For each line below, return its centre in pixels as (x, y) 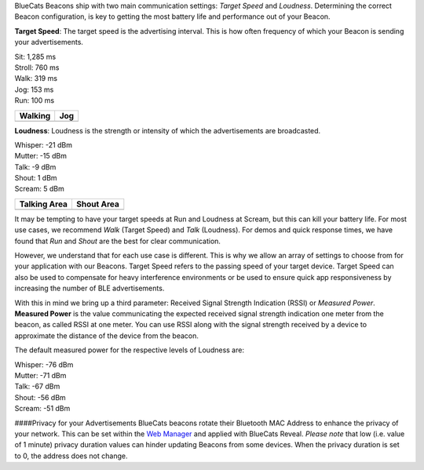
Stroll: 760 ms (37, 67)
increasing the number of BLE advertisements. (90, 288)
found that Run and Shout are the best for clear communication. (118, 241)
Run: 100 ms (35, 100)
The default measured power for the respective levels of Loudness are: (130, 350)
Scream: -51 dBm (42, 409)
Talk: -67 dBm (37, 386)
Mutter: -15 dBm (40, 156)
